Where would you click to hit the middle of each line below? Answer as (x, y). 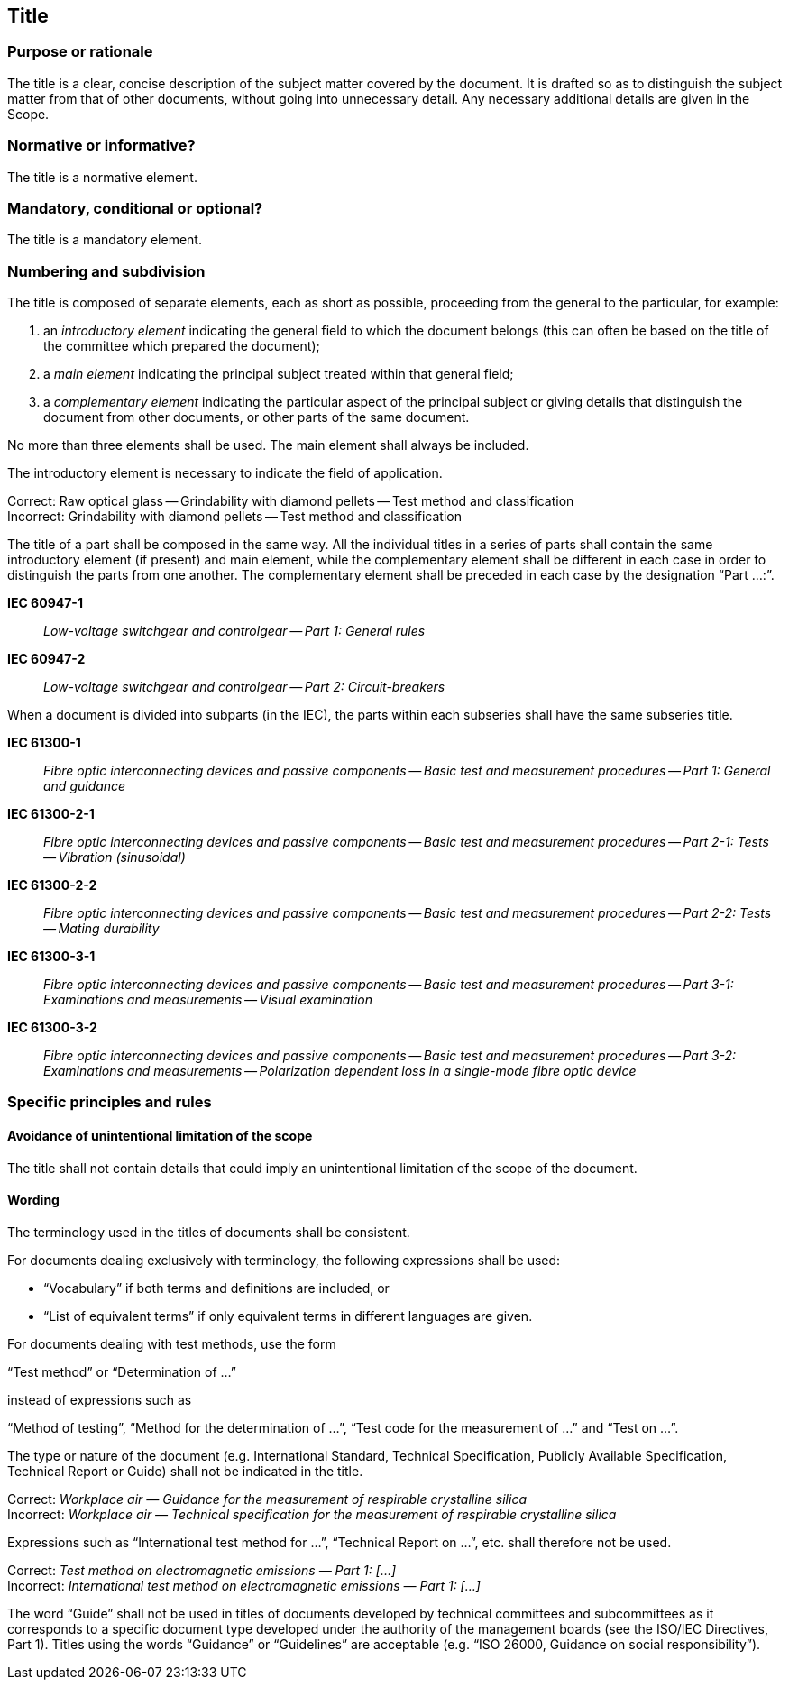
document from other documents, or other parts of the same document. (257, 417)
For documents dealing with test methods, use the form (172, 1343)
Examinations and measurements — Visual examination (208, 1000)
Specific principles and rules (110, 1102)
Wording (33, 1200)
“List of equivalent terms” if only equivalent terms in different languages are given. (288, 1316)
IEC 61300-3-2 (52, 1028)
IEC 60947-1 (45, 603)
